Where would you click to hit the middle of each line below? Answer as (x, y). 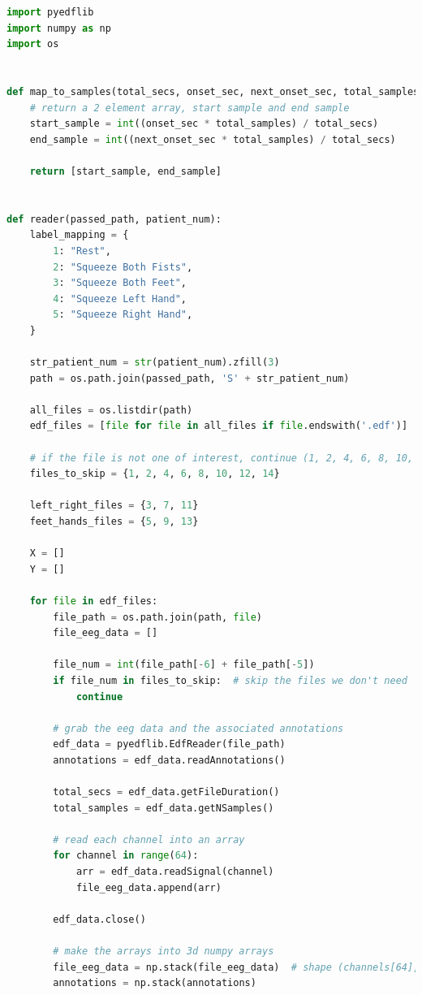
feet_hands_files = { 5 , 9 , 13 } (114, 521)
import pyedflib (50, 12)
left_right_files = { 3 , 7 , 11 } (114, 506)
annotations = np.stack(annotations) (155, 983)
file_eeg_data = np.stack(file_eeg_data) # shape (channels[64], (236, 967)
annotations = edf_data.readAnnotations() (169, 760)
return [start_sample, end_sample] (125, 171)
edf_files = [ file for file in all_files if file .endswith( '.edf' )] (219, 426)
